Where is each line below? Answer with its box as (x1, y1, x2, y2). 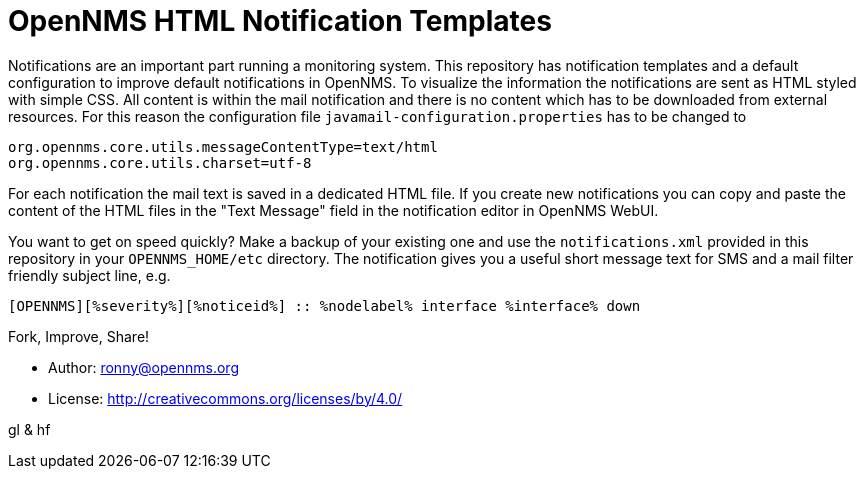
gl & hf (8, 420, 51, 438)
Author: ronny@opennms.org (48, 358, 239, 376)
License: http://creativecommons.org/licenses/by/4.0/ (48, 389, 403, 407)
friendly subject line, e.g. (8, 266, 171, 284)
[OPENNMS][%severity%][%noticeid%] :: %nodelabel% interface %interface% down (8, 297, 641, 314)
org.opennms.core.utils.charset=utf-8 (8, 154, 312, 171)
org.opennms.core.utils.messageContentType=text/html (8, 138, 438, 155)
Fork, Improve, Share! (8, 327, 150, 345)
